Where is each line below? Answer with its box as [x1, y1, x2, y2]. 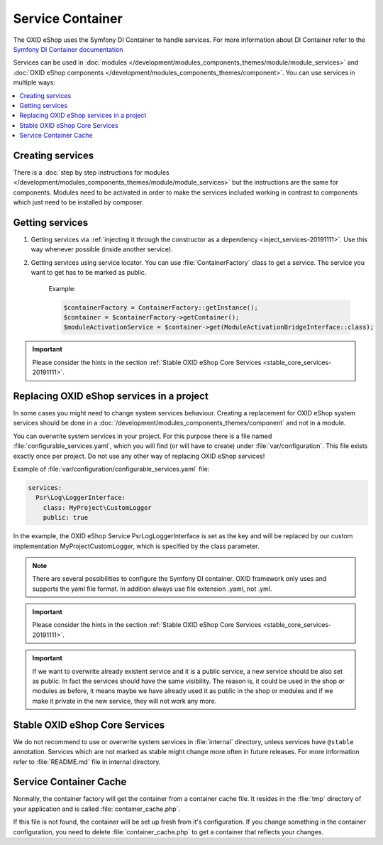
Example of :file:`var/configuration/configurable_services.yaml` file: [13, 465, 210, 473]
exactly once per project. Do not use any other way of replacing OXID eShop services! [13, 452, 265, 460]
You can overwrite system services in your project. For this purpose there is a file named [13, 432, 272, 440]
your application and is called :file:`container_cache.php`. [13, 805, 181, 813]
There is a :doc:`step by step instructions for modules [13, 168, 170, 177]
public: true [43, 513, 89, 522]
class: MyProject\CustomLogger [43, 503, 152, 511]
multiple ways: [13, 78, 56, 87]
